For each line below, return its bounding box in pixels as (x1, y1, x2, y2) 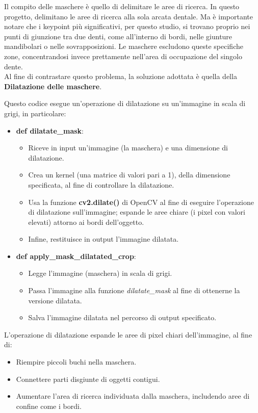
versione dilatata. (28, 295, 82, 305)
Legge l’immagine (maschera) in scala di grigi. (28, 268, 172, 278)
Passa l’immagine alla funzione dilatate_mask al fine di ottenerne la (28, 285, 240, 296)
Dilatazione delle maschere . (4, 81, 102, 91)
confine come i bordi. (16, 400, 82, 411)
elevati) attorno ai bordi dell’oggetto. (28, 216, 144, 227)
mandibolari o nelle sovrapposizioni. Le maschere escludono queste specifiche (4, 41, 243, 51)
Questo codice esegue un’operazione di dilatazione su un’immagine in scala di (4, 98, 246, 109)
